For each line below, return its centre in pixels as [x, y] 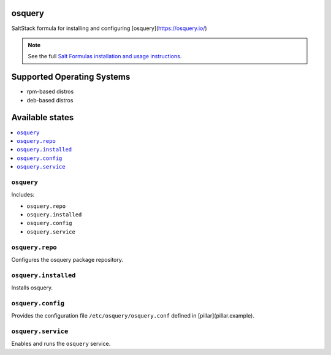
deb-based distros [50, 100]
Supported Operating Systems [71, 77]
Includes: [23, 195]
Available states [43, 117]
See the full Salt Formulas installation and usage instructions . [105, 56]
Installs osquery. [32, 288]
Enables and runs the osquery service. [61, 344]
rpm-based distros [50, 91]
